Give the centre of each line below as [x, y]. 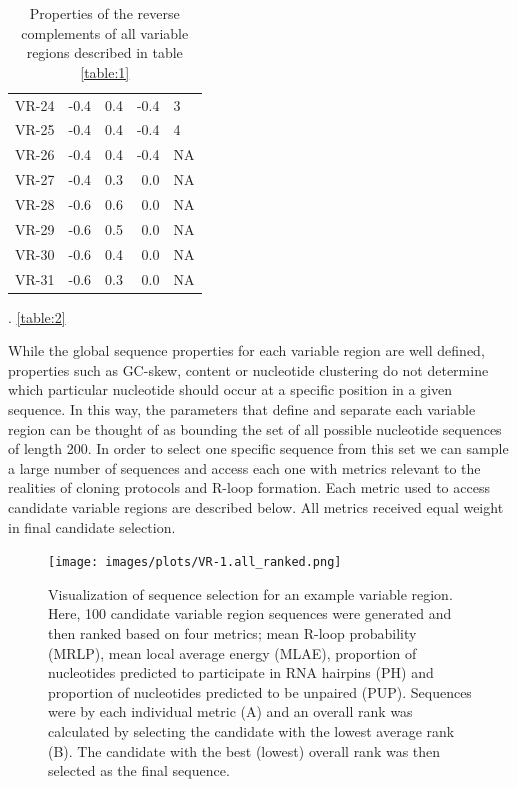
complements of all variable [105, 32]
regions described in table [104, 52]
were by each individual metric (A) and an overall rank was [230, 711]
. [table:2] [37, 316]
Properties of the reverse [104, 13]
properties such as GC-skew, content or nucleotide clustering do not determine [248, 369]
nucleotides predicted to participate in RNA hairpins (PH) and [241, 672]
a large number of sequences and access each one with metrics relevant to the [244, 467]
